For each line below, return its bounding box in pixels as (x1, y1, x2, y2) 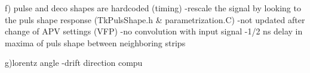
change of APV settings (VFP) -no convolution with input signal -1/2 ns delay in (5, 25, 303, 37)
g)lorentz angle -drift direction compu (5, 56, 143, 69)
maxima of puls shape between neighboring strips (5, 36, 186, 49)
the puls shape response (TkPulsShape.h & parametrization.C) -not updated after (5, 13, 305, 26)
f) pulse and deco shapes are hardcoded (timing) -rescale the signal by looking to (5, 2, 301, 14)
